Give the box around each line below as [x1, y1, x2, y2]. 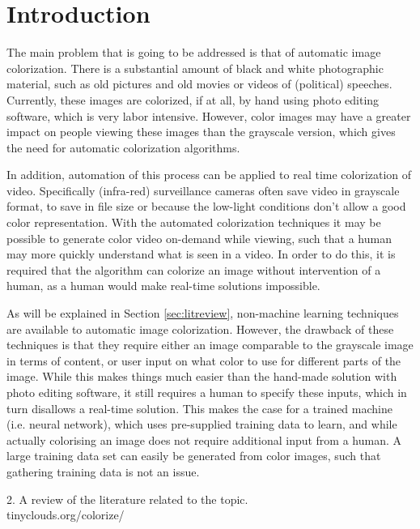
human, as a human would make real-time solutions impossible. [6, 277, 320, 294]
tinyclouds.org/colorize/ [6, 506, 125, 523]
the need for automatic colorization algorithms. [6, 139, 240, 156]
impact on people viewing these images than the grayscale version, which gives [6, 123, 396, 140]
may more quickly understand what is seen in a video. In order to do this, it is [6, 245, 396, 262]
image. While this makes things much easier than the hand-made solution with [6, 368, 397, 385]
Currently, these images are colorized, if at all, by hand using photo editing [6, 91, 380, 108]
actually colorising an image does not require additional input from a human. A [6, 431, 402, 448]
